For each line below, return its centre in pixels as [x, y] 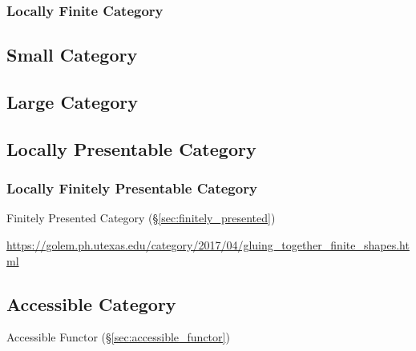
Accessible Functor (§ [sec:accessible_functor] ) [118, 337]
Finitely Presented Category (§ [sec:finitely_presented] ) [141, 218]
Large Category [72, 102]
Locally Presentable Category [131, 148]
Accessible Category [91, 303]
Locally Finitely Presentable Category [132, 188]
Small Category [72, 55]
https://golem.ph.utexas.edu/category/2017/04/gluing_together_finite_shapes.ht [208, 245]
